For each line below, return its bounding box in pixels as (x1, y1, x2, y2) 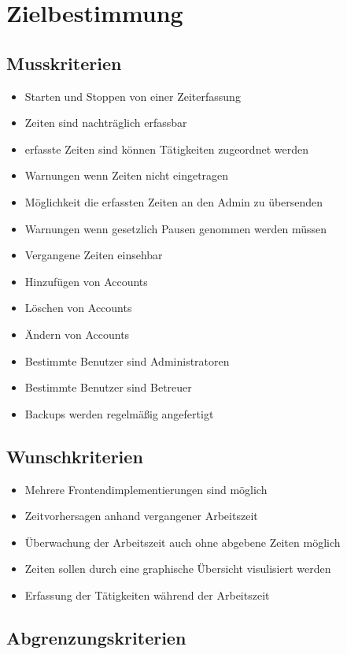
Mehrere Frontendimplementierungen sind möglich (24, 481, 268, 497)
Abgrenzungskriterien (6, 625, 186, 649)
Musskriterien (6, 50, 122, 75)
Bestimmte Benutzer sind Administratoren (24, 352, 230, 369)
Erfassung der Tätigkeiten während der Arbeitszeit (24, 586, 270, 603)
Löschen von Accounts (24, 299, 132, 316)
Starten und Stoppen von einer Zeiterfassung (24, 87, 241, 104)
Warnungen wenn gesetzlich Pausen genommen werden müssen (24, 220, 327, 236)
